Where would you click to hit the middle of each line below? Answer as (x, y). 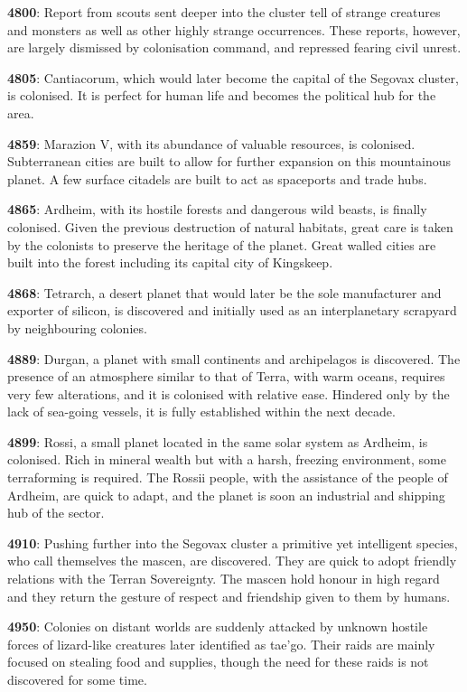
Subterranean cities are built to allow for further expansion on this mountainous (229, 161)
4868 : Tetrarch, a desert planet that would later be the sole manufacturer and (224, 292)
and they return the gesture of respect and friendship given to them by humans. (229, 596)
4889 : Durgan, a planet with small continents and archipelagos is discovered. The (234, 358)
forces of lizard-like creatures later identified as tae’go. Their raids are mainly (221, 644)
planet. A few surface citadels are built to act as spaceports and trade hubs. (217, 178)
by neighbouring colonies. (77, 327)
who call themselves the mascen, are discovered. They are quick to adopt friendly (232, 561)
